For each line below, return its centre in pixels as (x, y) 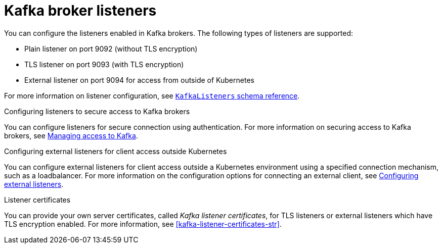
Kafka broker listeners (80, 11)
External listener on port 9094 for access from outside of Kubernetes (139, 80)
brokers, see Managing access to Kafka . (71, 135)
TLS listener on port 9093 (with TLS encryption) (104, 64)
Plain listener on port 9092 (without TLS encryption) (111, 48)
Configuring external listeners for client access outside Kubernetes (116, 151)
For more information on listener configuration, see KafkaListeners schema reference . (152, 95)
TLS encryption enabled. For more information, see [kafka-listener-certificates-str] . (143, 224)
